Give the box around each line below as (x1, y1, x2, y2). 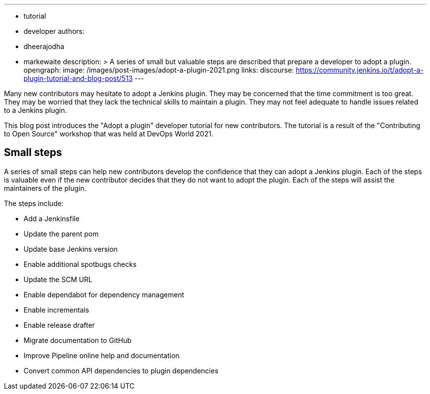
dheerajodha (24, 42, 64, 51)
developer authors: (24, 27, 85, 35)
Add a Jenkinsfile (24, 214, 80, 223)
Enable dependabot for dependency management (24, 290, 185, 299)
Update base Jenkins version (24, 244, 118, 253)
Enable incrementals (24, 305, 89, 314)
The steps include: (4, 199, 64, 208)
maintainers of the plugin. (4, 184, 86, 192)
